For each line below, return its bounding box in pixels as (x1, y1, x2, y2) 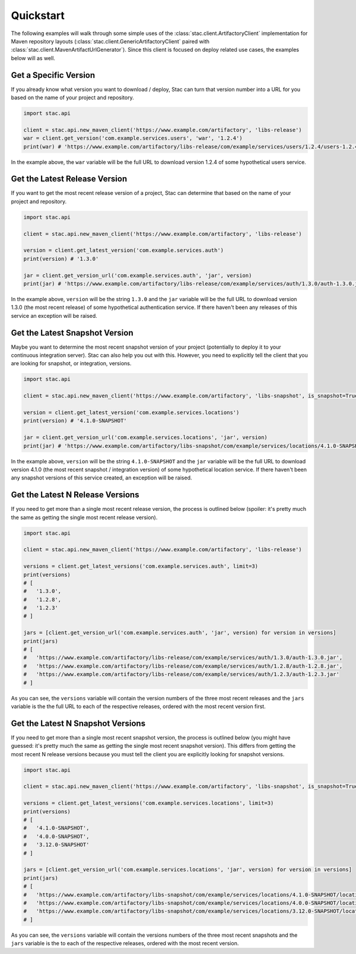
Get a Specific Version (11, 70, 96, 80)
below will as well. (11, 54, 56, 62)
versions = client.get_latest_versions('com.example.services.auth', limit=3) (23, 563, 258, 570)
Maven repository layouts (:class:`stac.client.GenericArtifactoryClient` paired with (11, 37, 210, 45)
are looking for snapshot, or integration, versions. (11, 360, 132, 367)
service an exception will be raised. (11, 312, 97, 319)
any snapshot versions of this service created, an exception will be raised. (11, 474, 192, 481)
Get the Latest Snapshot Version (11, 327, 133, 338)
